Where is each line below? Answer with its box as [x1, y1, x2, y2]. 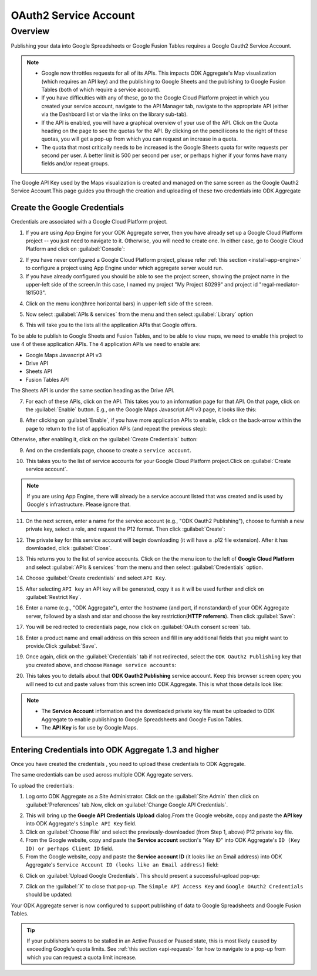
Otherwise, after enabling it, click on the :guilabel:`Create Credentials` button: [11, 436, 198, 443]
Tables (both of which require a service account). [41, 86, 161, 93]
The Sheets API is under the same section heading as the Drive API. [11, 387, 175, 394]
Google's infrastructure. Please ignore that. [26, 501, 131, 508]
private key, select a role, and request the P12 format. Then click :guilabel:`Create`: [25, 525, 225, 532]
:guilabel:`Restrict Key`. [25, 594, 82, 600]
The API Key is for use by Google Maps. [41, 724, 138, 731]
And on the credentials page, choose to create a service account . [25, 447, 192, 454]
